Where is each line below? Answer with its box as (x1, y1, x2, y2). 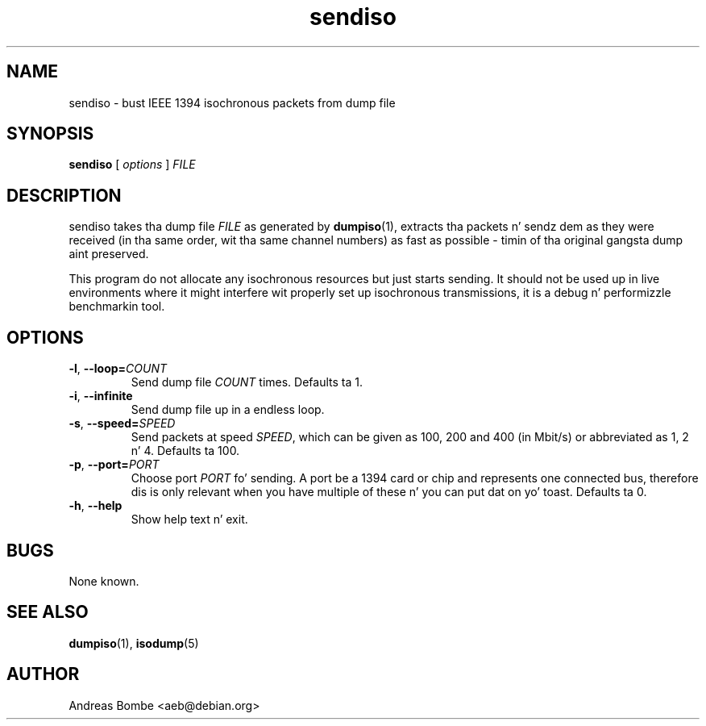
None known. (69, 574, 139, 588)
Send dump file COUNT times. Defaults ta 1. (131, 375, 363, 390)
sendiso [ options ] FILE (69, 157, 196, 172)
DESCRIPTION (6, 185, 122, 206)
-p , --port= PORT (69, 457, 160, 472)
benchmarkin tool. (69, 299, 165, 314)
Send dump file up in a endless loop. (131, 403, 325, 417)
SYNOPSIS (6, 123, 94, 144)
